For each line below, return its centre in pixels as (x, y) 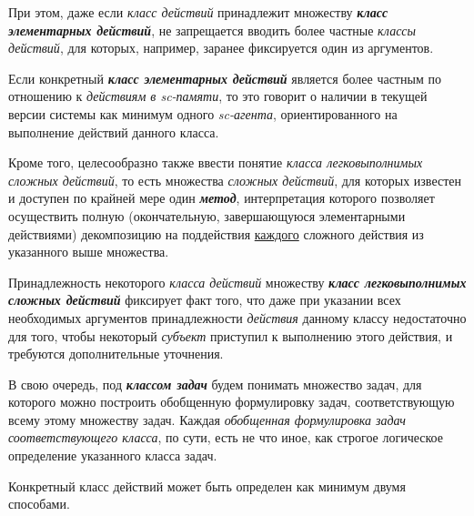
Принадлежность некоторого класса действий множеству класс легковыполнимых (237, 282)
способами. (39, 504)
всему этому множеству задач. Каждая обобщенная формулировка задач (207, 419)
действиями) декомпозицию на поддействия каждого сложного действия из (216, 233)
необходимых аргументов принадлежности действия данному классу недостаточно (237, 317)
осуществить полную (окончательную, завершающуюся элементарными (207, 215)
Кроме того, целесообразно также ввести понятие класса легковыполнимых (216, 162)
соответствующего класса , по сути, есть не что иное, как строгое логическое (226, 437)
